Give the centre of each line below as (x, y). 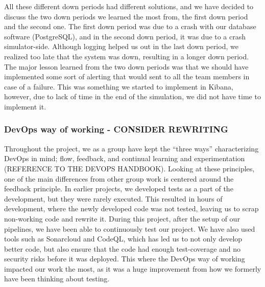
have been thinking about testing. (57, 279)
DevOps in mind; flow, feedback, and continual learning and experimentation (125, 158)
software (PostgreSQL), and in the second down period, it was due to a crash (125, 36)
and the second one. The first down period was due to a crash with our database (130, 26)
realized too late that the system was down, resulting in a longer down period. (127, 56)
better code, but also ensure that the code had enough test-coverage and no (123, 248)
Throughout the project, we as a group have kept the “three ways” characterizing (131, 148)
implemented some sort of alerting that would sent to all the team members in (127, 76)
